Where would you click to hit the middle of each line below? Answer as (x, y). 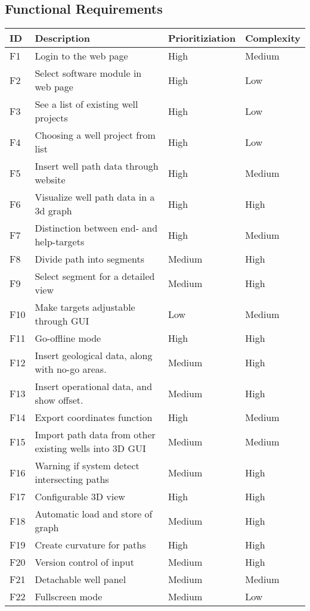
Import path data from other (95, 435)
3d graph (53, 211)
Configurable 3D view (80, 497)
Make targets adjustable (85, 307)
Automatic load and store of (94, 514)
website (50, 180)
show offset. (59, 400)
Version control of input (84, 562)
